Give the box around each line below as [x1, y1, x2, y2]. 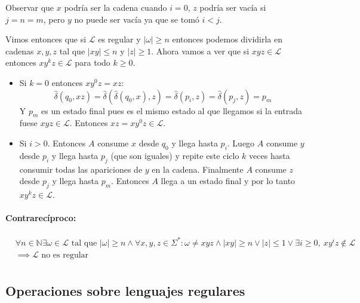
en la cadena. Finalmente [152, 163, 244, 175]
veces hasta [249, 149, 290, 161]
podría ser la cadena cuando [64, 1, 167, 13]
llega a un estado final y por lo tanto [161, 175, 296, 187]
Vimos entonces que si [5, 33, 87, 45]
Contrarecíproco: [5, 212, 76, 224]
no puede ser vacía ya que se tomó [74, 13, 199, 25]
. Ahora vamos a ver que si [151, 44, 250, 57]
